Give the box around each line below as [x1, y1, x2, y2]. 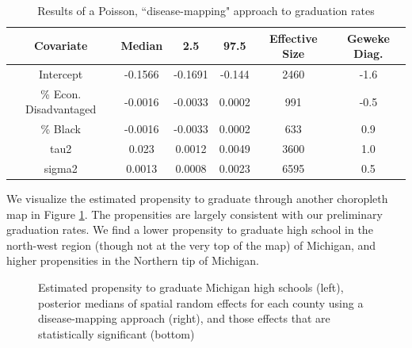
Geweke [346, 29, 390, 46]
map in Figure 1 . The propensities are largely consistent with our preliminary [6, 205, 383, 222]
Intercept [39, 66, 83, 82]
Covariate [34, 37, 88, 54]
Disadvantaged [25, 101, 97, 117]
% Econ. [40, 85, 82, 101]
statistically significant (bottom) [38, 325, 195, 342]
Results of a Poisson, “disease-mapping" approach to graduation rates [37, 2, 375, 18]
